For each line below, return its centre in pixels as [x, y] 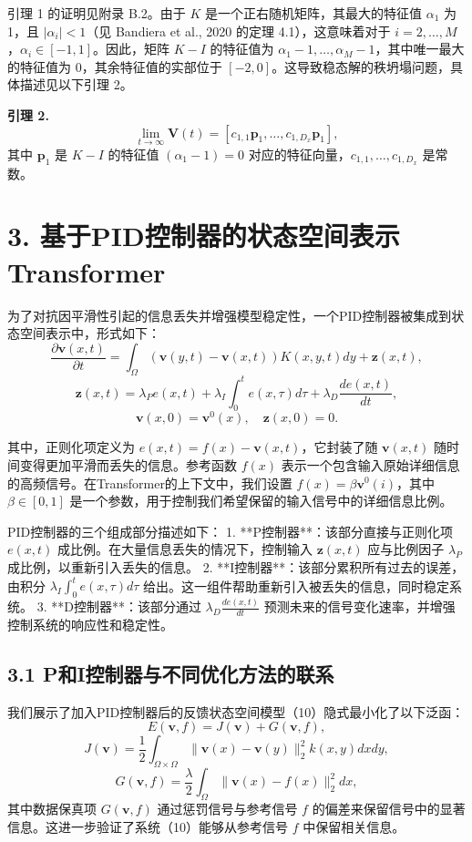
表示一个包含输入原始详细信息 [370, 464]
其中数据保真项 [52, 808]
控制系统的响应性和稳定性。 [90, 624]
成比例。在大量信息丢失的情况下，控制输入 [185, 549]
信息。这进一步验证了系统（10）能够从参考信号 [148, 826]
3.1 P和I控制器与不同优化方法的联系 [171, 673]
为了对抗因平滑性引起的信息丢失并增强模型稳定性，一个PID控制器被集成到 [230, 315]
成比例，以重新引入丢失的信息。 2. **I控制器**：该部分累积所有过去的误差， [236, 566]
